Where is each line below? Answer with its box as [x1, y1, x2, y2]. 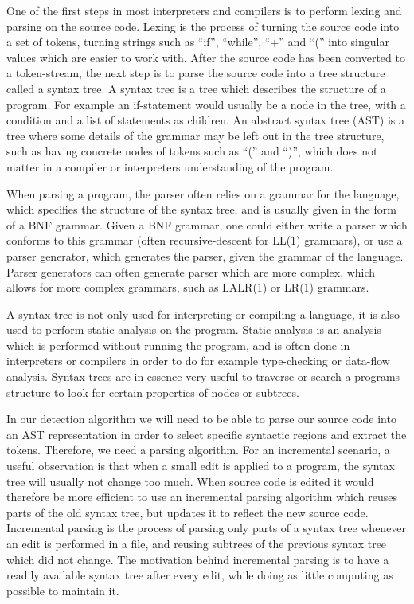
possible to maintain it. [6, 582, 119, 598]
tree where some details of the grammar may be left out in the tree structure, [6, 127, 385, 143]
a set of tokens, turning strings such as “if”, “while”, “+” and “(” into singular [6, 33, 389, 50]
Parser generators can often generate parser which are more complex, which [6, 263, 376, 280]
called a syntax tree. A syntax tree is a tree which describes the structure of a [6, 80, 386, 96]
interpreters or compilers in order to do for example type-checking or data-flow [6, 352, 390, 369]
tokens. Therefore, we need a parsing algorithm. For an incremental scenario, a [6, 441, 390, 458]
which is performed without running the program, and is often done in [6, 336, 350, 353]
